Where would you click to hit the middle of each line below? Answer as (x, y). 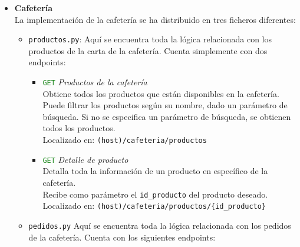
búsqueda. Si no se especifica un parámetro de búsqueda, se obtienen (167, 116)
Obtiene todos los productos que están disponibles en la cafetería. (161, 93)
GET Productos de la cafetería (95, 82)
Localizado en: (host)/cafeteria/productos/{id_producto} (154, 206)
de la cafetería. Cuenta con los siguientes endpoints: (122, 237)
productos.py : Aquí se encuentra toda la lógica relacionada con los (150, 39)
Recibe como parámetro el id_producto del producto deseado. (155, 194)
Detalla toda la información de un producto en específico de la (155, 171)
